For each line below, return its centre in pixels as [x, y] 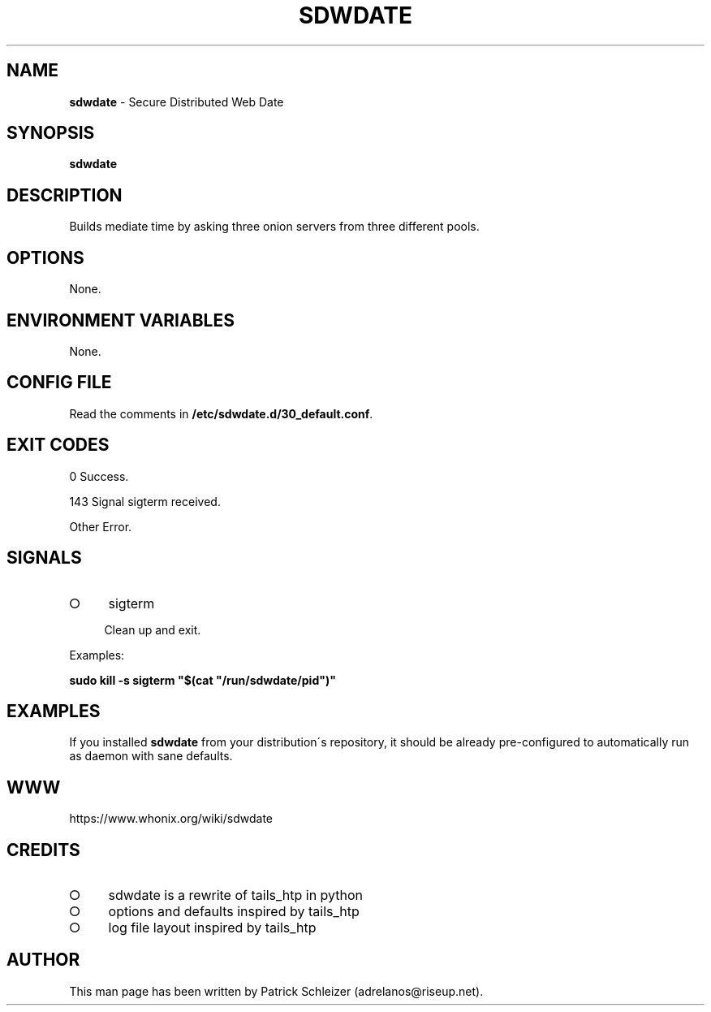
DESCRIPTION [65, 195]
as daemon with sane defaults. [151, 756]
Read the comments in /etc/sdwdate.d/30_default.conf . [221, 413]
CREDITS [43, 850]
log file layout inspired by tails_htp [212, 928]
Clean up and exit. [153, 629]
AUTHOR [43, 960]
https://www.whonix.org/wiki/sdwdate [171, 819]
